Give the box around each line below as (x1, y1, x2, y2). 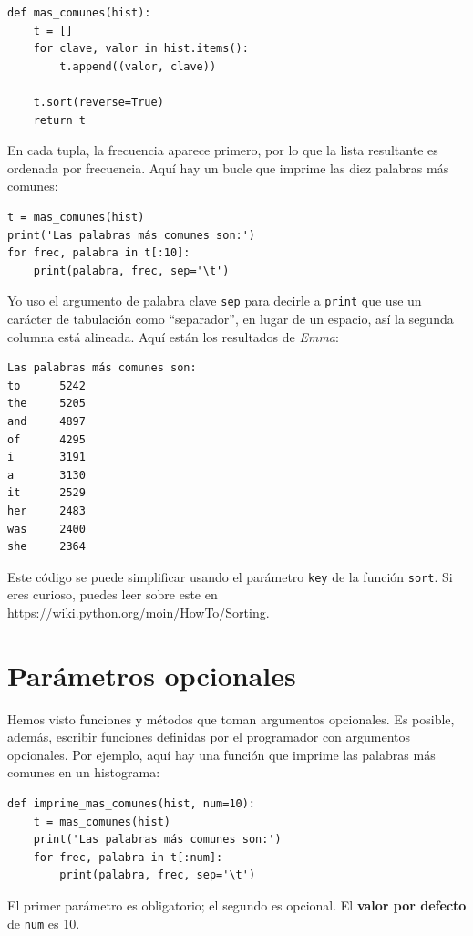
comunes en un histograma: (7, 763, 160, 782)
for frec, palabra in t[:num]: (33, 850, 223, 864)
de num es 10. (7, 913, 80, 932)
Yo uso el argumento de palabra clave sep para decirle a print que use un (7, 291, 422, 310)
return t (33, 113, 86, 127)
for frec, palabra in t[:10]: (7, 246, 190, 260)
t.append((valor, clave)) (59, 59, 217, 73)
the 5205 (7, 397, 86, 411)
